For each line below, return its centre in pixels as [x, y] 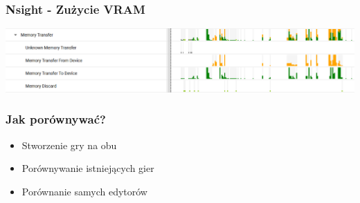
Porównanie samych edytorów [84, 191]
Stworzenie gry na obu [69, 145]
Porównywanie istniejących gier [88, 168]
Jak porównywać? [56, 119]
